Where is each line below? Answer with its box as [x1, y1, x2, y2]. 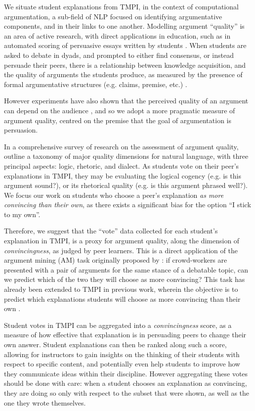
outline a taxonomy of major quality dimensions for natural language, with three [4, 151, 249, 161]
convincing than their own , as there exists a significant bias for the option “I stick [4, 199, 251, 210]
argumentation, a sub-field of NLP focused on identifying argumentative [4, 11, 222, 21]
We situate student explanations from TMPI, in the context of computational [4, 1, 239, 11]
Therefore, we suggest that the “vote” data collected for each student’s [4, 226, 218, 236]
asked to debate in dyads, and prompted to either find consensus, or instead [4, 49, 234, 60]
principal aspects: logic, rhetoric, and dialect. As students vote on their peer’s [4, 160, 239, 171]
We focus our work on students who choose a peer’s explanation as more [4, 189, 224, 200]
